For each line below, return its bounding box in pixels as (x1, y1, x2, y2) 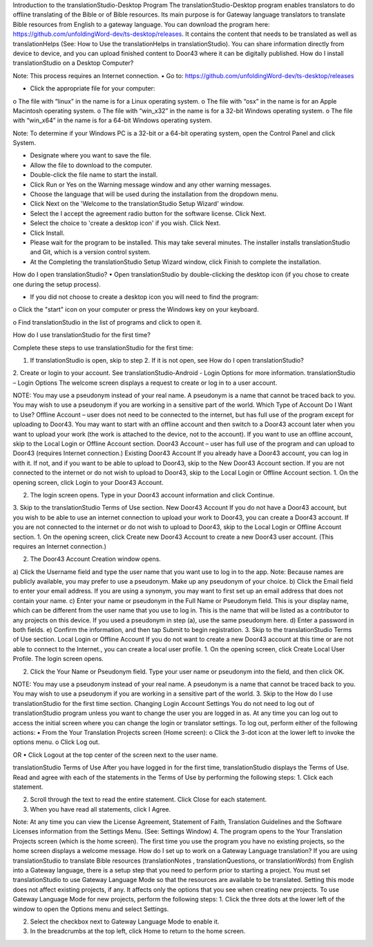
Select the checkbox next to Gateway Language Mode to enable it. (30, 917, 220, 926)
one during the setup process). (12, 280, 102, 288)
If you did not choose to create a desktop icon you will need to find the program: (30, 292, 259, 300)
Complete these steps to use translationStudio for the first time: (12, 343, 193, 352)
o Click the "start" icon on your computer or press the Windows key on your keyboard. (12, 305, 259, 314)
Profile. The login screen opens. (12, 655, 104, 663)
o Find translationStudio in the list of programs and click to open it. (12, 318, 202, 326)
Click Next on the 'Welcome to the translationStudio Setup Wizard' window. (30, 200, 245, 208)
